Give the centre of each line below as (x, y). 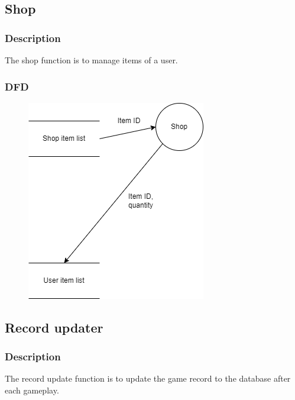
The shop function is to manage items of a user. (91, 60)
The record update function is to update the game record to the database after (148, 378)
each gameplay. (32, 390)
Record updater (54, 327)
